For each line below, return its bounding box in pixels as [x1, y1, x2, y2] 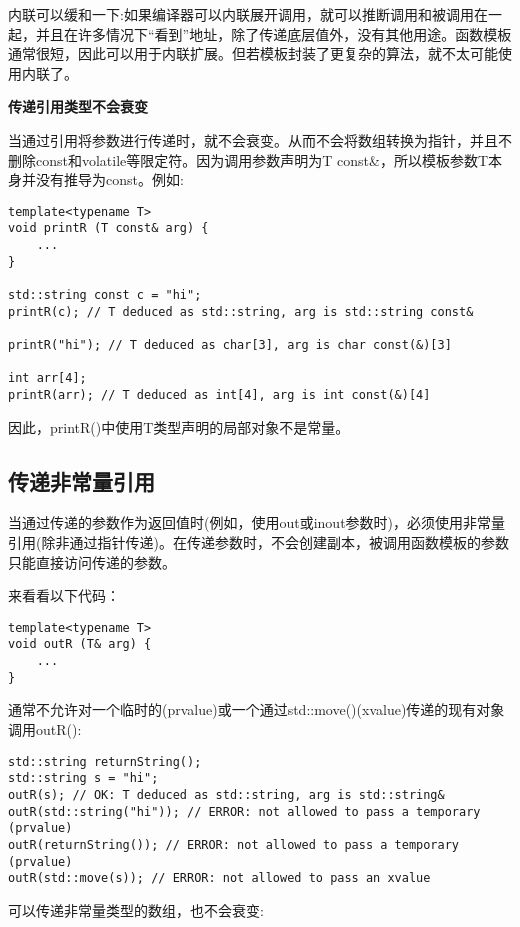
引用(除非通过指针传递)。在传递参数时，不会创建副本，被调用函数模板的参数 [8, 532, 509, 553]
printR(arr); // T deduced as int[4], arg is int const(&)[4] [8, 387, 431, 402]
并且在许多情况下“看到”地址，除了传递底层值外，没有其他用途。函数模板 [35, 23, 512, 44]
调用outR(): [8, 719, 82, 740]
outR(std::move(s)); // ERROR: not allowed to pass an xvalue [8, 871, 431, 886]
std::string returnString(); [8, 754, 202, 769]
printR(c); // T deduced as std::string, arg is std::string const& [8, 304, 474, 319]
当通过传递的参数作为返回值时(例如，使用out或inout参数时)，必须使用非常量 [8, 512, 506, 533]
